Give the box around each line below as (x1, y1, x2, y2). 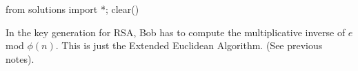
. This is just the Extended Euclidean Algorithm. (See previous (55, 38, 323, 53)
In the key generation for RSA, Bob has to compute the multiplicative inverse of (6, 25, 346, 39)
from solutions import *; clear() (6, 2, 139, 16)
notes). (6, 51, 34, 66)
